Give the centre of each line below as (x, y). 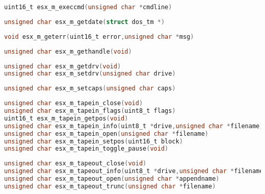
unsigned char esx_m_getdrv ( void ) (63, 66)
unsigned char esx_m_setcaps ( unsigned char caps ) (90, 89)
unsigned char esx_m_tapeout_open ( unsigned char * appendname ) (112, 179)
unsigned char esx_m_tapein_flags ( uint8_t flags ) (90, 111)
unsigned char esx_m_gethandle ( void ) (68, 51)
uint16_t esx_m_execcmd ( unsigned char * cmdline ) (88, 7)
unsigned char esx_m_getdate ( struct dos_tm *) (85, 22)
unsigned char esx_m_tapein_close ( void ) (74, 103)
